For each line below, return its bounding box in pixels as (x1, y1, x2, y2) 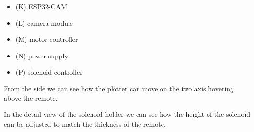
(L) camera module (15, 18, 73, 28)
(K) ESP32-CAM (15, 1, 68, 11)
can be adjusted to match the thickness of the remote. (4, 118, 166, 129)
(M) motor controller (15, 34, 78, 44)
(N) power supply (15, 50, 68, 60)
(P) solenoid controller (15, 67, 83, 77)
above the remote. (4, 93, 58, 103)
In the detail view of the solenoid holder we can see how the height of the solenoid (4, 109, 251, 119)
